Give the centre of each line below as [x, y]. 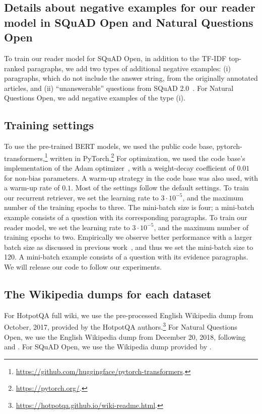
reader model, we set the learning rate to [67, 227]
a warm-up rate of [32, 188]
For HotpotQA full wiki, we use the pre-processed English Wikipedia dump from [129, 315]
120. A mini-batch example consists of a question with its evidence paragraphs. [126, 257]
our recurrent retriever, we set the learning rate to [81, 197]
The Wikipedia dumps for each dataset [108, 294]
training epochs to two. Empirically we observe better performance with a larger [128, 237]
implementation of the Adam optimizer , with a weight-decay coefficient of [119, 168]
